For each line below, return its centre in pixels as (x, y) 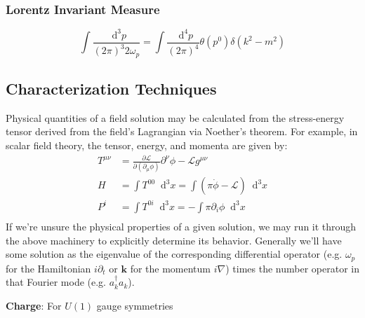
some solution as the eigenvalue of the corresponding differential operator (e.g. (174, 254)
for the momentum (171, 268)
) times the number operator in (292, 268)
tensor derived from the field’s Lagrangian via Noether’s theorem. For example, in (182, 131)
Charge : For (34, 305)
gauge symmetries (135, 305)
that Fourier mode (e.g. (56, 282)
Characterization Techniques (111, 88)
